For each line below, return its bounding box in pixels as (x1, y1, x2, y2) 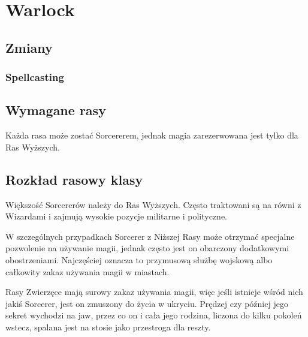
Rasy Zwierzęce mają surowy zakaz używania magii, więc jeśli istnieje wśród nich (5, 285, 303, 298)
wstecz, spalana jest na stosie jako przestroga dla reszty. (5, 320, 211, 333)
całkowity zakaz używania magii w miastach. (5, 265, 170, 278)
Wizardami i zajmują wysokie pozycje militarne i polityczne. (5, 210, 227, 222)
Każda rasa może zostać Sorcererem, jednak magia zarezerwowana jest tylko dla (5, 129, 298, 142)
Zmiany (5, 38, 53, 56)
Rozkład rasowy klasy (5, 170, 143, 188)
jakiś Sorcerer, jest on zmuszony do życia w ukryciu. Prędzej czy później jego (5, 297, 288, 309)
